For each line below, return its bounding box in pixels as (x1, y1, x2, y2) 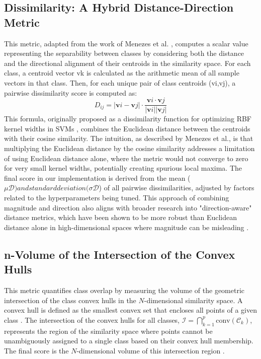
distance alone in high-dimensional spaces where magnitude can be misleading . (4, 222, 249, 232)
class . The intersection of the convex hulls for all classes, (4, 314, 180, 325)
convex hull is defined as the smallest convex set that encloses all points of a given (4, 305, 257, 315)
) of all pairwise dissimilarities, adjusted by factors (99, 182, 254, 193)
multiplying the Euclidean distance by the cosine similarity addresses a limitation (4, 143, 255, 153)
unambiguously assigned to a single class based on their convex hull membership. (4, 335, 253, 346)
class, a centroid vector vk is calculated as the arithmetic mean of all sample (4, 67, 239, 78)
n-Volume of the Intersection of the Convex (4, 246, 235, 262)
